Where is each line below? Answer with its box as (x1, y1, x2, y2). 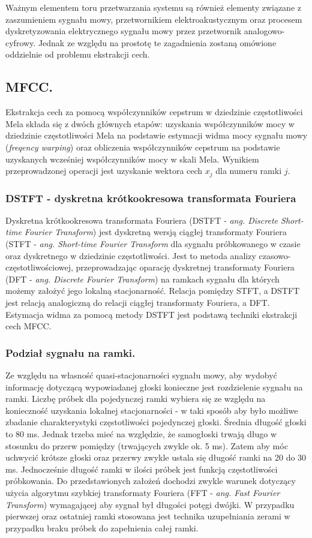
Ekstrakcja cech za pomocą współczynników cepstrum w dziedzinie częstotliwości (5, 106, 303, 118)
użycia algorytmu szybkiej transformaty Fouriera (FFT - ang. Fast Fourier (5, 486, 280, 498)
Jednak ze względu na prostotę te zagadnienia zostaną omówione (38, 36, 277, 49)
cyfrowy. (5, 36, 36, 49)
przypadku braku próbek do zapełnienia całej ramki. (5, 521, 199, 534)
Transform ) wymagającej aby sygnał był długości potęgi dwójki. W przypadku (5, 498, 295, 510)
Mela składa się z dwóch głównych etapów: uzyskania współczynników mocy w (5, 117, 295, 130)
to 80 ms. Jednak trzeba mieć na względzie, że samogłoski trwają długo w (5, 427, 277, 440)
